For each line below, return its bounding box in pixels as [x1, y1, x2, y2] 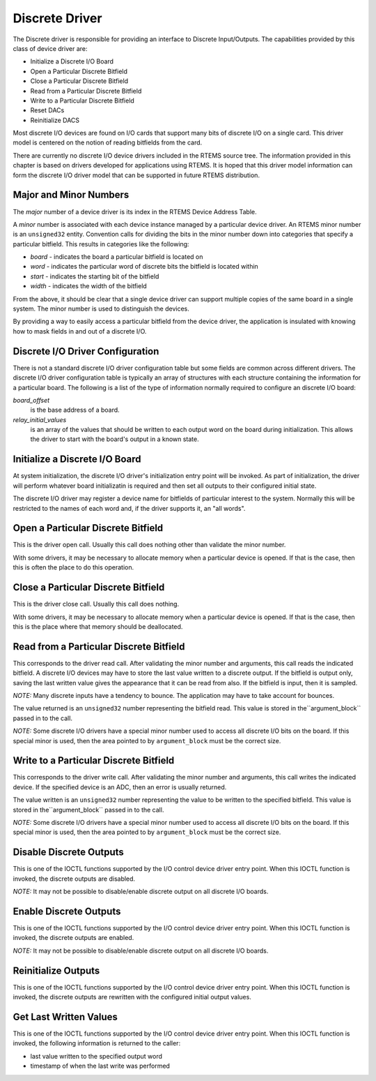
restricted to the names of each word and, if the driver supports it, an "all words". [13, 504, 246, 512]
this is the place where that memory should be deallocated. [13, 622, 183, 631]
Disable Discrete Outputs [13, 847, 125, 858]
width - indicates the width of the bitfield [30, 282, 148, 290]
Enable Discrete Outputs [13, 905, 121, 917]
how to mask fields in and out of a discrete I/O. [13, 327, 147, 335]
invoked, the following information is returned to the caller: [13, 1039, 181, 1048]
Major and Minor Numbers [13, 189, 130, 201]
